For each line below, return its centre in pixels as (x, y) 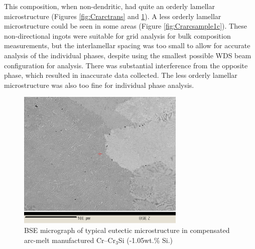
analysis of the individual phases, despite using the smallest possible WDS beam (128, 55)
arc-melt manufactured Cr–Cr (70, 240)
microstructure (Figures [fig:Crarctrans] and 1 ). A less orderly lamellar (113, 16)
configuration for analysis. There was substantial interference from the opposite (126, 65)
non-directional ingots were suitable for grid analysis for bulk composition (117, 35)
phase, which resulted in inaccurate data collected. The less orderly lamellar (121, 75)
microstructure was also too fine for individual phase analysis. (99, 85)
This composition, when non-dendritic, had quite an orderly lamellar (109, 6)
